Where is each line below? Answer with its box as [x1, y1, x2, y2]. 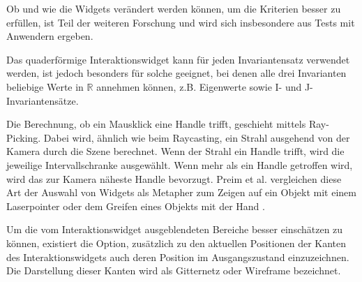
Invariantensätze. [6, 93, 79, 107]
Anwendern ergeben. [6, 29, 93, 43]
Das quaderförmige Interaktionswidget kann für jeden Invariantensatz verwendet [6, 52, 350, 66]
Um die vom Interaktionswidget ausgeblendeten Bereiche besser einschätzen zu [6, 222, 343, 237]
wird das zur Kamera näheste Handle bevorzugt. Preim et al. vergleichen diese [6, 171, 342, 186]
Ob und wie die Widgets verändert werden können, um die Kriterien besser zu [6, 1, 341, 15]
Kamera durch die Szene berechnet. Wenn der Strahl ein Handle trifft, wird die [6, 144, 345, 158]
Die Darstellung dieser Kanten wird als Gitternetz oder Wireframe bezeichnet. [6, 263, 341, 278]
